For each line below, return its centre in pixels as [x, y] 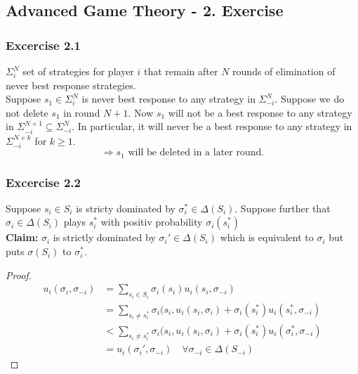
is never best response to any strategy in [168, 99]
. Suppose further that [283, 208]
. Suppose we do [310, 99]
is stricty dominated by [126, 208]
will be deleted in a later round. [196, 153]
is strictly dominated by [104, 237]
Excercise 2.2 [43, 182]
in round [82, 112]
